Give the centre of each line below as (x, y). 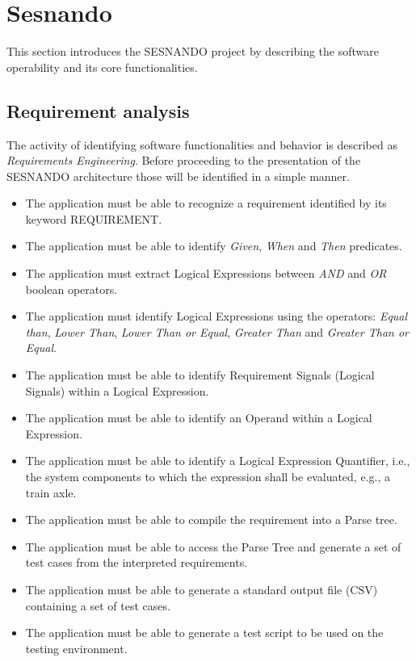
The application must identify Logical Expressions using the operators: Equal (216, 316)
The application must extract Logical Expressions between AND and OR (206, 273)
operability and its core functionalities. (102, 67)
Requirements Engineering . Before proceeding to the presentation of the (184, 160)
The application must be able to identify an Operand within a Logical (199, 418)
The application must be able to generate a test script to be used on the (204, 633)
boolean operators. (71, 289)
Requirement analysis (98, 110)
